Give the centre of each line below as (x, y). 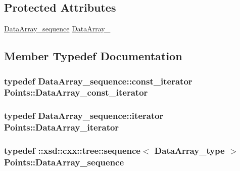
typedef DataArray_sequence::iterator (84, 116)
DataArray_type (189, 151)
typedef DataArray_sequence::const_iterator (98, 81)
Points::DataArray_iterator (62, 127)
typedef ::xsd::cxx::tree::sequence (72, 151)
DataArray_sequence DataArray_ (57, 29)
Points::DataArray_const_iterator (76, 92)
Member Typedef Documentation (93, 56)
